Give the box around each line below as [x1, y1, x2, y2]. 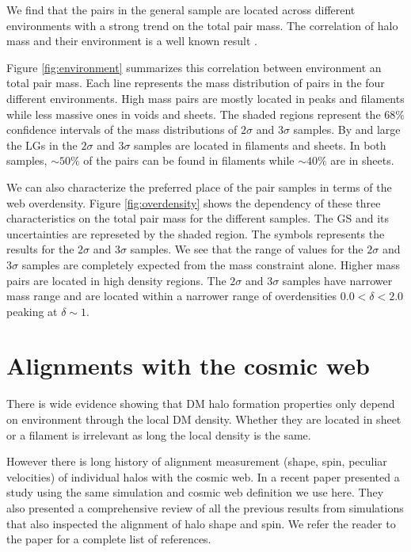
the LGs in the [6, 136, 78, 153]
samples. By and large [293, 121, 401, 138]
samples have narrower [282, 272, 393, 288]
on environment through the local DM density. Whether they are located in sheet [6, 411, 401, 427]
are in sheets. [330, 152, 394, 169]
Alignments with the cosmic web [6, 349, 370, 382]
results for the [6, 241, 74, 257]
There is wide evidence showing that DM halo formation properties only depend [6, 395, 395, 412]
